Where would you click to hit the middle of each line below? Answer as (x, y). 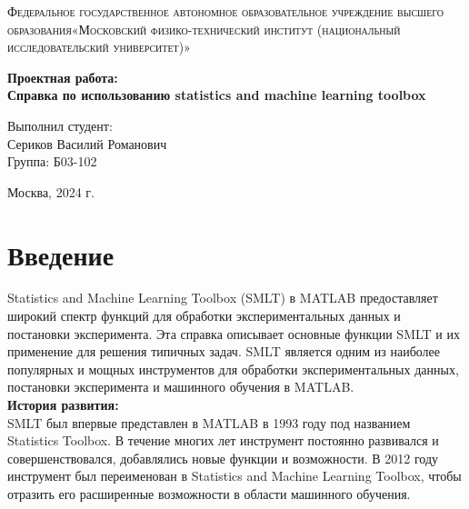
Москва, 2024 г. (51, 191)
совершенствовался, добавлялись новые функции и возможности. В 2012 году (223, 458)
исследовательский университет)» (99, 47)
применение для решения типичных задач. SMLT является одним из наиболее (224, 351)
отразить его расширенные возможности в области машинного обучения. (209, 494)
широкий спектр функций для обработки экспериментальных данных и (204, 316)
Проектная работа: (63, 77)
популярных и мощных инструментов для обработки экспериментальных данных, (233, 369)
